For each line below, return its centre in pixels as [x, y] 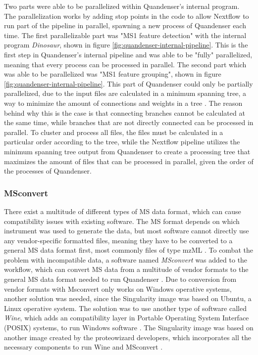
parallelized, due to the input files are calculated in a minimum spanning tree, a [125, 93]
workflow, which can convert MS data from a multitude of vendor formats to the [126, 269]
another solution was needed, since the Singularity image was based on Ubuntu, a [128, 298]
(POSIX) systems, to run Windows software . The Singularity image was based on [129, 328]
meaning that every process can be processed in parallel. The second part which [125, 64]
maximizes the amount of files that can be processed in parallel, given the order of [129, 161]
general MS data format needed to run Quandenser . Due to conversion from [120, 279]
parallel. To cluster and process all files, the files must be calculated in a [114, 132]
